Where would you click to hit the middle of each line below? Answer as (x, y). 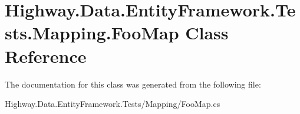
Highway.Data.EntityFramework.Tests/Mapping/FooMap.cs (113, 104)
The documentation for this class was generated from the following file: (133, 84)
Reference (46, 56)
